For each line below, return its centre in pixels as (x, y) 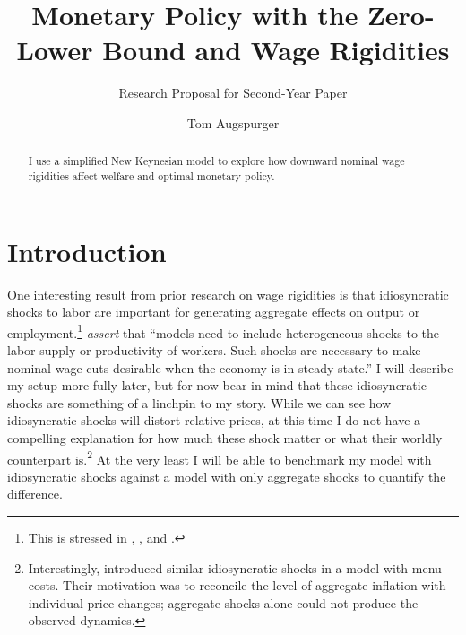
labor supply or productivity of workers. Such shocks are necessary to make (214, 349)
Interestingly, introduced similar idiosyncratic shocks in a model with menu (235, 567)
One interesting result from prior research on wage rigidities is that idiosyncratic (228, 294)
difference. (35, 494)
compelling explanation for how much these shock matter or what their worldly (225, 437)
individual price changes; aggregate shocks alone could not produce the (223, 602)
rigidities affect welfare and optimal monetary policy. (151, 175)
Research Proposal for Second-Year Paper (233, 93)
